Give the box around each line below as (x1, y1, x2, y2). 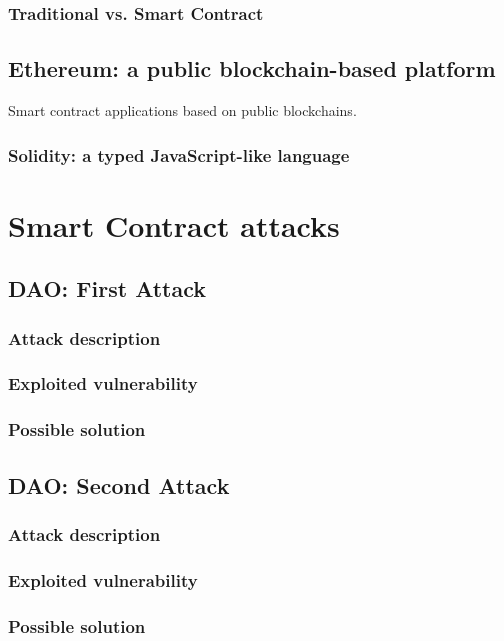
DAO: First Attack (8, 273, 207, 304)
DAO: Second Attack (8, 469, 230, 500)
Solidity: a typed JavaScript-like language (8, 142, 350, 167)
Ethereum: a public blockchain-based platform (8, 53, 496, 84)
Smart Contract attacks (8, 204, 340, 245)
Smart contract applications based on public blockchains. (8, 100, 357, 121)
